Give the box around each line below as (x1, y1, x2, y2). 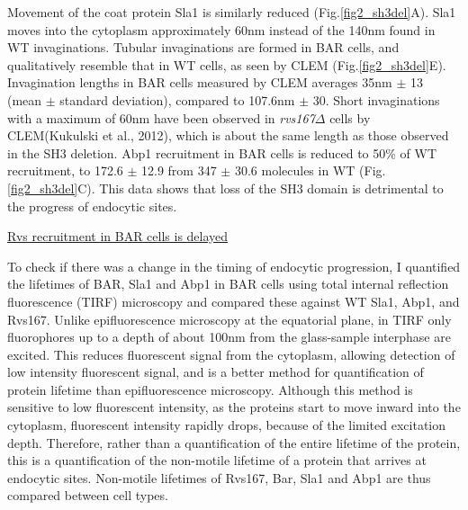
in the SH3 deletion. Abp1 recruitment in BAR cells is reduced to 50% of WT (7, 143, 437, 162)
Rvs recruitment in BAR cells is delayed (7, 227, 229, 246)
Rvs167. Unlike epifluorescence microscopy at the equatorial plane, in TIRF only (7, 309, 452, 328)
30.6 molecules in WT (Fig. (234, 161, 386, 180)
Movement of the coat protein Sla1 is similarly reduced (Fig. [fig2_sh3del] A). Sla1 (7, 3, 456, 21)
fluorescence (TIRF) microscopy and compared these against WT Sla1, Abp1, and (7, 291, 460, 310)
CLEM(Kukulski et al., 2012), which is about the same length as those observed (7, 126, 449, 145)
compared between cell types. (7, 486, 168, 505)
